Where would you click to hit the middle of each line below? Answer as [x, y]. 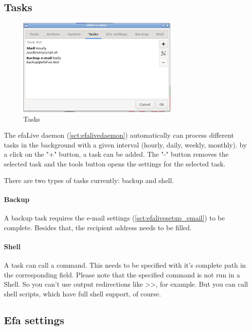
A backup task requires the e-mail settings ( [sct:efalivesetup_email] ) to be [114, 218]
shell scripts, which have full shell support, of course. [82, 293]
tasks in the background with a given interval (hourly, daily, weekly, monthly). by [126, 144]
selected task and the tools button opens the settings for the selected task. [115, 164]
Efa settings [34, 320]
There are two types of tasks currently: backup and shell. [89, 180]
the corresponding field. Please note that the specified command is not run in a [122, 274]
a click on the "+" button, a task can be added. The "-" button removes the [116, 154]
